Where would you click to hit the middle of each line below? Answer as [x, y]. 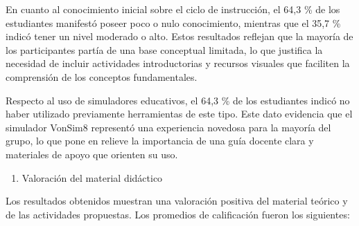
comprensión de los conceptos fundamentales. [102, 76]
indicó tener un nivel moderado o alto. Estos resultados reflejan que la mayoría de [179, 36]
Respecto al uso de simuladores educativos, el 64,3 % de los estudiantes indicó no [178, 100]
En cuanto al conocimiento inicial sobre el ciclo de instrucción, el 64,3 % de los [173, 9]
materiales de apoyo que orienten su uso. [92, 154]
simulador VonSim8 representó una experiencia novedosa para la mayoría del [168, 127]
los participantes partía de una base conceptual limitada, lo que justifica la [164, 49]
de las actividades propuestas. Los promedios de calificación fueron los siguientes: [178, 214]
